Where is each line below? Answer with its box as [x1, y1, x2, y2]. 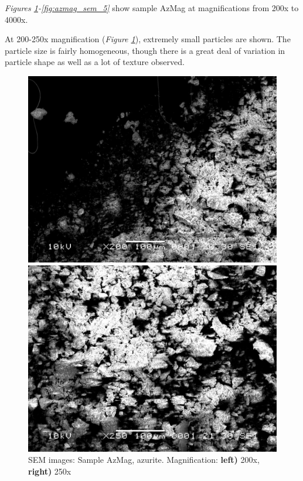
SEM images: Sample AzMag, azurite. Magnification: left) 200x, [28, 453, 260, 466]
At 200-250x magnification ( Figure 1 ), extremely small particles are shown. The [5, 33, 291, 45]
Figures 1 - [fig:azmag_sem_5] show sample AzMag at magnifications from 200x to [5, 2, 299, 13]
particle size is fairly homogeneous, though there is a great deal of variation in [5, 44, 285, 56]
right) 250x [28, 465, 72, 477]
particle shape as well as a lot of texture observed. [5, 56, 185, 68]
